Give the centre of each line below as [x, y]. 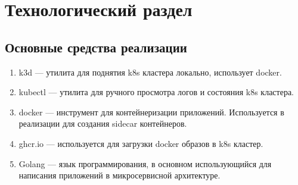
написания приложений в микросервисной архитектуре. [119, 175]
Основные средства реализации [96, 47]
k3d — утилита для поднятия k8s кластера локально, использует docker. [150, 72]
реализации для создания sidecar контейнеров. [103, 123]
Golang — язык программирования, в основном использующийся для [145, 163]
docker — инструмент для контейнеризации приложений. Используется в [151, 112]
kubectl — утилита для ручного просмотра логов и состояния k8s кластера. [156, 92]
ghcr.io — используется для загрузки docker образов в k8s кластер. [141, 143]
